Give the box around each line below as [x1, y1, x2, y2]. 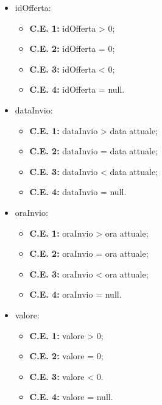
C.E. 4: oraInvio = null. [29, 288, 122, 301]
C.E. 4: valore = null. [29, 390, 113, 403]
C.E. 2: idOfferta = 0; [29, 42, 115, 55]
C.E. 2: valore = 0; [29, 349, 104, 362]
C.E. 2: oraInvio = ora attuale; [29, 247, 149, 260]
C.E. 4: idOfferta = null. [29, 83, 125, 96]
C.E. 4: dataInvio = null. [29, 185, 127, 198]
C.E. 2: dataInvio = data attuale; [29, 145, 158, 157]
